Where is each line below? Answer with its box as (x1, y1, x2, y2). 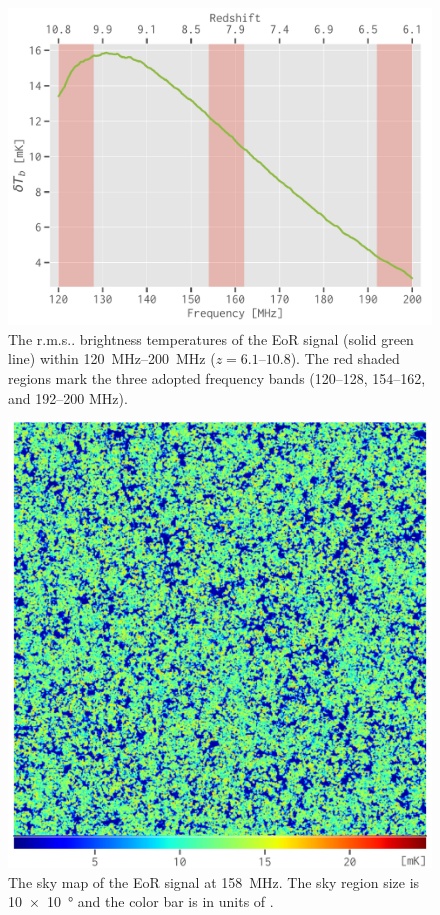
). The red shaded (290, 348, 400, 369)
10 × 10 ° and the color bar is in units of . (8, 891, 274, 912)
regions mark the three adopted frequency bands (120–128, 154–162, (8, 367, 426, 388)
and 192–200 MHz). (8, 387, 128, 408)
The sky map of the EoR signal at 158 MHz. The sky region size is (8, 871, 420, 892)
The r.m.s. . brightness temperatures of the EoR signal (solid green (8, 328, 414, 349)
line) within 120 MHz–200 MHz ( (8, 348, 216, 369)
